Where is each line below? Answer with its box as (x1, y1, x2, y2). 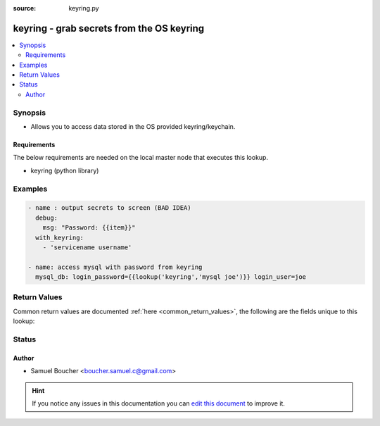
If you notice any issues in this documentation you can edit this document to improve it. (32, 399, 285, 408)
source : (13, 4, 37, 12)
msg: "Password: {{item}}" (42, 224, 137, 232)
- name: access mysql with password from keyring (27, 263, 203, 271)
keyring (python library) (30, 166, 99, 175)
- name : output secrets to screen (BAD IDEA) (27, 204, 191, 212)
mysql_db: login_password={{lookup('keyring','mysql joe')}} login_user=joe (35, 273, 306, 281)
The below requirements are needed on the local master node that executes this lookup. (13, 154, 269, 162)
